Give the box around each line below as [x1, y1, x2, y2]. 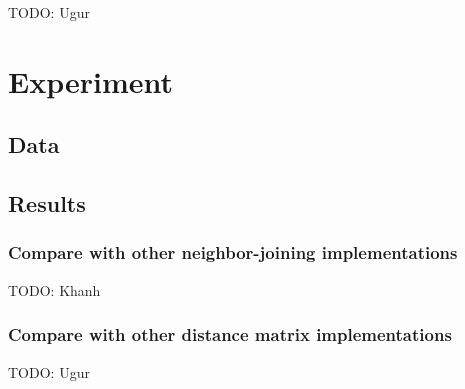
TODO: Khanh [8, 279, 101, 300]
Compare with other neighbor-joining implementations [8, 240, 458, 265]
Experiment [8, 60, 174, 101]
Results [8, 188, 86, 219]
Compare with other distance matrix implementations [8, 322, 452, 347]
